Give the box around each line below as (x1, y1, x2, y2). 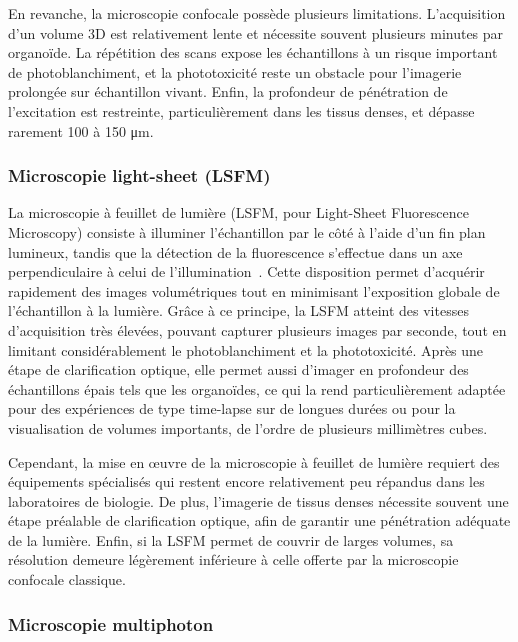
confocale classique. (8, 569, 126, 590)
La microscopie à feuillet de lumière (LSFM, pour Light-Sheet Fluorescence (8, 202, 469, 223)
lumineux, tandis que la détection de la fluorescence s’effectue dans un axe (8, 241, 463, 262)
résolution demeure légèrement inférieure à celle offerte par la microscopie (8, 549, 459, 570)
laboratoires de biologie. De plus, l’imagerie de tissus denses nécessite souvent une (8, 490, 509, 511)
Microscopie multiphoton (8, 611, 214, 636)
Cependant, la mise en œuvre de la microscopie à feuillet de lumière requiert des (8, 451, 500, 472)
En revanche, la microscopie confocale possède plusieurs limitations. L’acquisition (8, 3, 506, 23)
